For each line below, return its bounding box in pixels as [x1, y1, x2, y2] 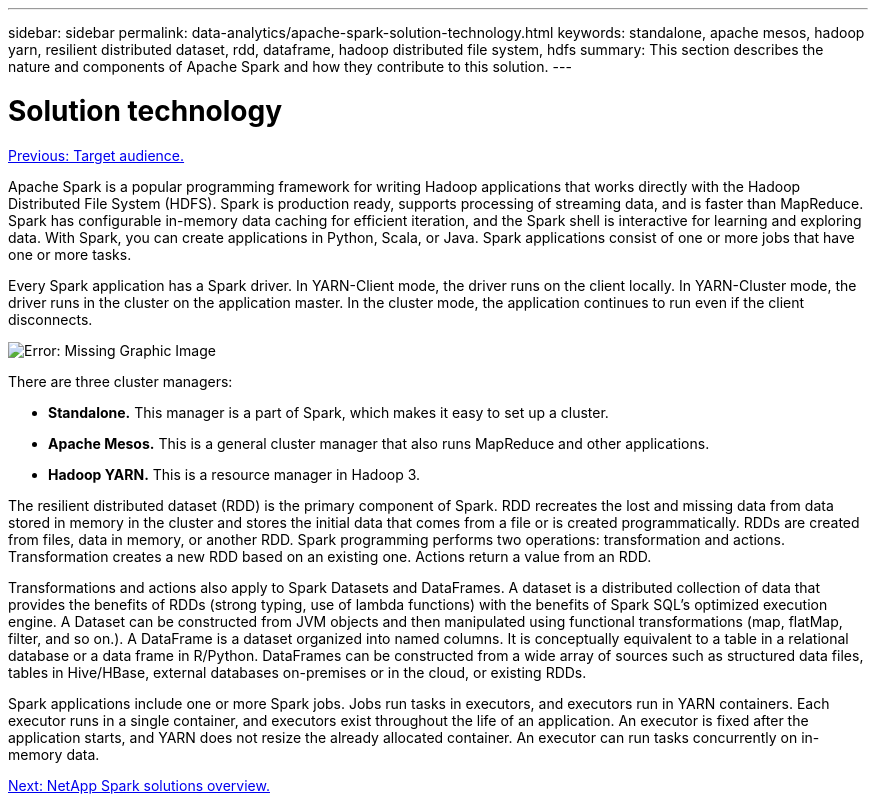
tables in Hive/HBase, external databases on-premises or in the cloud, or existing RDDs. [8, 663, 587, 681]
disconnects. [8, 310, 93, 328]
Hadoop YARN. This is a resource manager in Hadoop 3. [48, 465, 421, 483]
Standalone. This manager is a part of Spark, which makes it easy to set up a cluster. [48, 403, 609, 421]
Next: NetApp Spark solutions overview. [8, 776, 270, 794]
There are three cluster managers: [8, 372, 233, 390]
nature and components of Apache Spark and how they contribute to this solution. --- [8, 58, 572, 75]
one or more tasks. [8, 245, 132, 263]
